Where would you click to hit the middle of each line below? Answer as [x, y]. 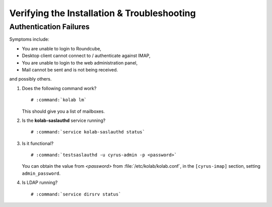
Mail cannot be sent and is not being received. [70, 70]
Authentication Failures [50, 27]
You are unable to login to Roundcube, [62, 48]
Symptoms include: [29, 39]
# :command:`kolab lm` [59, 100]
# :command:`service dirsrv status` [76, 194]
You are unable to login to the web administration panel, [80, 62]
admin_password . [41, 173]
